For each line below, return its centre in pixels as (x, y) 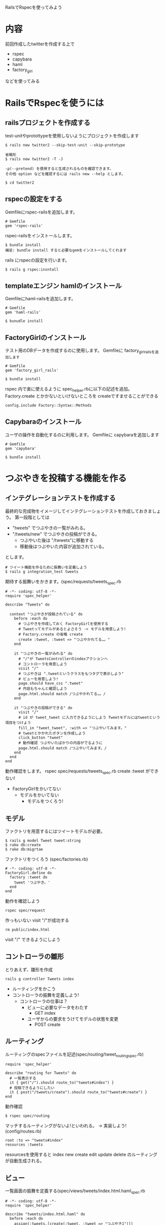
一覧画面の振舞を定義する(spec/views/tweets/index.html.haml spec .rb (75, 1191)
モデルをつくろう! (45, 801)
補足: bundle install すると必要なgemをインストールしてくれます (66, 250)
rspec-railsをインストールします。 (40, 235)
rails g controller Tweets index (40, 979)
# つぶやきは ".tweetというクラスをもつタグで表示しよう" (71, 674)
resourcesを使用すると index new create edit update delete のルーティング (81, 1155)
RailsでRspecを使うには (55, 103)
